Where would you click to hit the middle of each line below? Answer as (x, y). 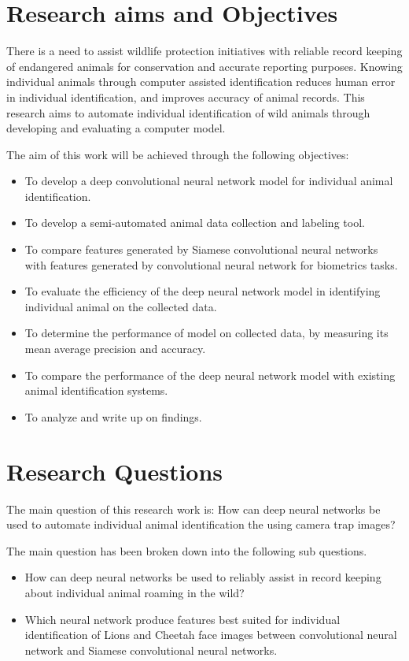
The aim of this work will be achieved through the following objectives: (178, 154)
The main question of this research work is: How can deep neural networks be (193, 509)
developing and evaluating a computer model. (116, 128)
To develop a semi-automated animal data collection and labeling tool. (195, 223)
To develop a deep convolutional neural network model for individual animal (209, 181)
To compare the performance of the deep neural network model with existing (210, 375)
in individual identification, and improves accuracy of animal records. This (186, 97)
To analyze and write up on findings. (113, 416)
